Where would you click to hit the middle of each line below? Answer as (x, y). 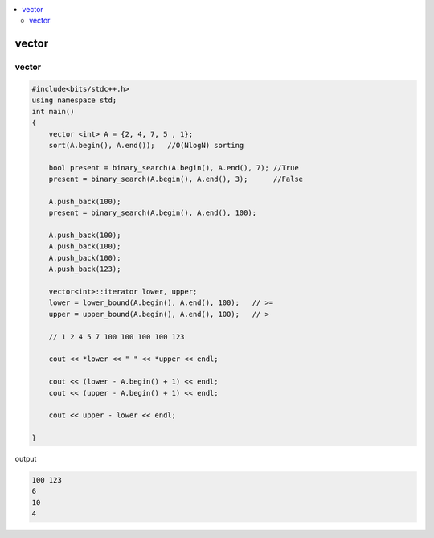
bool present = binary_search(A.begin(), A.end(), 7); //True (174, 168)
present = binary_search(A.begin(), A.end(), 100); (153, 213)
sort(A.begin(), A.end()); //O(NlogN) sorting (146, 145)
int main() (53, 111)
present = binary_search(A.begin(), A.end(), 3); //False (176, 179)
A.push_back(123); (85, 269)
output (26, 459)
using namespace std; (74, 100)
